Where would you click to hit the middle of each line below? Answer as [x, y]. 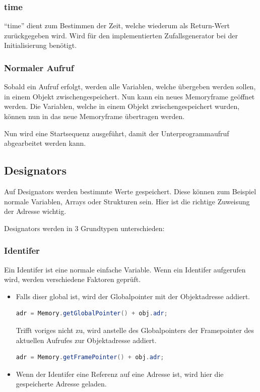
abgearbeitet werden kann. [45, 143]
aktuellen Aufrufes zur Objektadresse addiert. [86, 340]
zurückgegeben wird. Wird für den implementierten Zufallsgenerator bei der [121, 35]
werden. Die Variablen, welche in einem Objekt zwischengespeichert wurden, [122, 106]
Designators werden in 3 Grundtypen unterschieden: [84, 228]
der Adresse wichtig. [35, 211]
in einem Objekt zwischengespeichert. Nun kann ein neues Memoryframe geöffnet [129, 96]
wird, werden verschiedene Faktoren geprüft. [73, 279]
